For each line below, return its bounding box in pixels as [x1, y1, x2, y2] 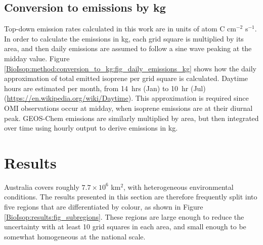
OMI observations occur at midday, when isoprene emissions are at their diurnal [4, 102, 253, 113]
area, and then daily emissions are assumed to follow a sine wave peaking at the [4, 43, 252, 54]
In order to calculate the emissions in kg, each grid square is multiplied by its [4, 33, 244, 44]
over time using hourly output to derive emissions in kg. [4, 123, 178, 133]
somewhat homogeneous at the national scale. [4, 231, 146, 241]
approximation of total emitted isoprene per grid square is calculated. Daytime [4, 73, 248, 84]
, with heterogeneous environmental [123, 181, 234, 192]
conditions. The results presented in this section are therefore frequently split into [4, 191, 257, 202]
